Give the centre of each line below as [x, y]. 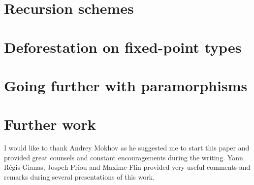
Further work [50, 124]
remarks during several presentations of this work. [79, 177]
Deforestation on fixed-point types [123, 47]
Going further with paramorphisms [126, 85]
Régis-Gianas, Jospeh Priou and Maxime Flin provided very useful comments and [127, 167]
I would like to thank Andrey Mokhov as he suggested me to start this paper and [127, 148]
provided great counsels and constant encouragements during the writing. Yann [124, 157]
